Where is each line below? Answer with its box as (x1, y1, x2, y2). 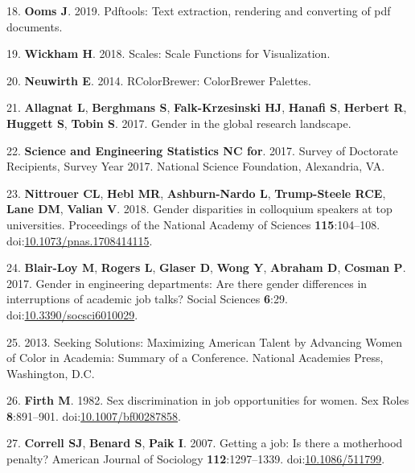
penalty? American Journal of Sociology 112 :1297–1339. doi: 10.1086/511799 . (6, 450, 385, 467)
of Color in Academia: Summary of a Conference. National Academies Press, (6, 349, 384, 366)
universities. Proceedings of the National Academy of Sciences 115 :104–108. (6, 216, 380, 232)
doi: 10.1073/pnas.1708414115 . (6, 232, 153, 249)
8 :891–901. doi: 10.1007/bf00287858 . (6, 407, 181, 424)
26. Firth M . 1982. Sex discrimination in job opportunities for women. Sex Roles (6, 392, 409, 409)
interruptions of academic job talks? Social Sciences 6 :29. (6, 290, 288, 307)
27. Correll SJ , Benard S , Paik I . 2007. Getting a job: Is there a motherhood (6, 434, 403, 451)
